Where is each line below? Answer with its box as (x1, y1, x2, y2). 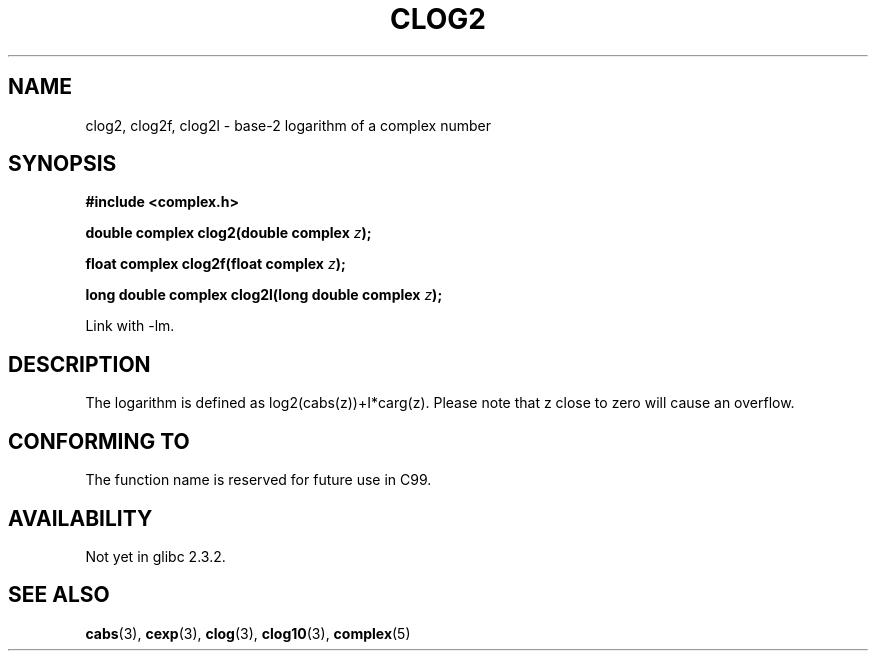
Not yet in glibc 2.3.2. (85, 547, 226, 565)
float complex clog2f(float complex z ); (85, 255, 346, 273)
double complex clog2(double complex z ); (85, 224, 372, 242)
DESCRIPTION (8, 351, 151, 377)
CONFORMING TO (8, 428, 190, 454)
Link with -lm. (85, 317, 175, 335)
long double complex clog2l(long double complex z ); (85, 286, 443, 304)
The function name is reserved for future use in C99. (85, 471, 432, 489)
